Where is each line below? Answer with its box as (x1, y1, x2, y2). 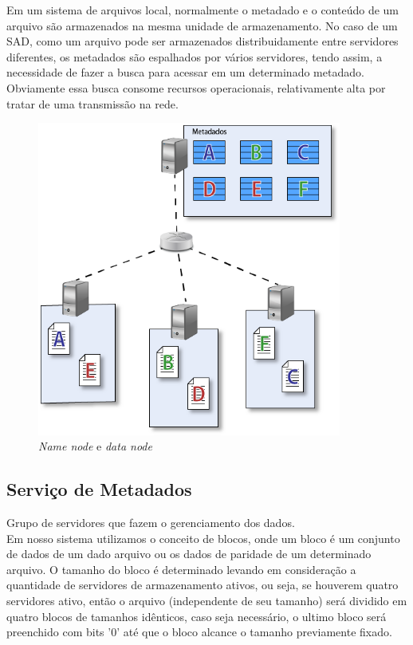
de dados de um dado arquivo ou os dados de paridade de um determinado (6, 545, 372, 562)
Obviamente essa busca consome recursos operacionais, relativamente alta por (6, 79, 386, 96)
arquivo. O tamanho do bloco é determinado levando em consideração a (6, 560, 356, 577)
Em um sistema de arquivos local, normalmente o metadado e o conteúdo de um (6, 2, 399, 18)
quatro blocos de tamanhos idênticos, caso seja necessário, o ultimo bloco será (6, 608, 387, 624)
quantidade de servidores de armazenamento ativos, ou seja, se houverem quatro (6, 576, 399, 593)
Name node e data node (38, 438, 152, 454)
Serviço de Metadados (6, 477, 192, 501)
